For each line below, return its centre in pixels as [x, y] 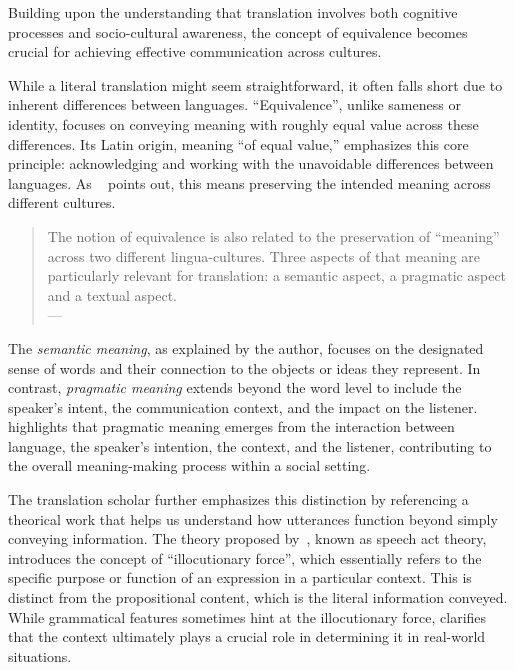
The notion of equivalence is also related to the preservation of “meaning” [273, 235]
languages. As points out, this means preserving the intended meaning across [249, 182]
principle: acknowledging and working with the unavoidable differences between [251, 163]
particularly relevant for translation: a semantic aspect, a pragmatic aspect [277, 275]
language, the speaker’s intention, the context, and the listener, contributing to [250, 445]
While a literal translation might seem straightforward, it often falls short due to [255, 84]
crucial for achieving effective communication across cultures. [195, 51]
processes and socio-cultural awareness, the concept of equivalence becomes [238, 31]
